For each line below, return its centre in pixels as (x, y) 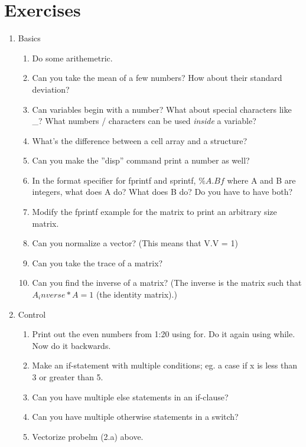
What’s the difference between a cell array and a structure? (140, 140)
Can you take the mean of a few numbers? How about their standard (157, 78)
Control (32, 314)
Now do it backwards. (71, 345)
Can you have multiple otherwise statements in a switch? (135, 417)
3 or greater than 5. (68, 377)
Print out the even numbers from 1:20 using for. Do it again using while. (164, 334)
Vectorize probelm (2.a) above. (88, 436)
